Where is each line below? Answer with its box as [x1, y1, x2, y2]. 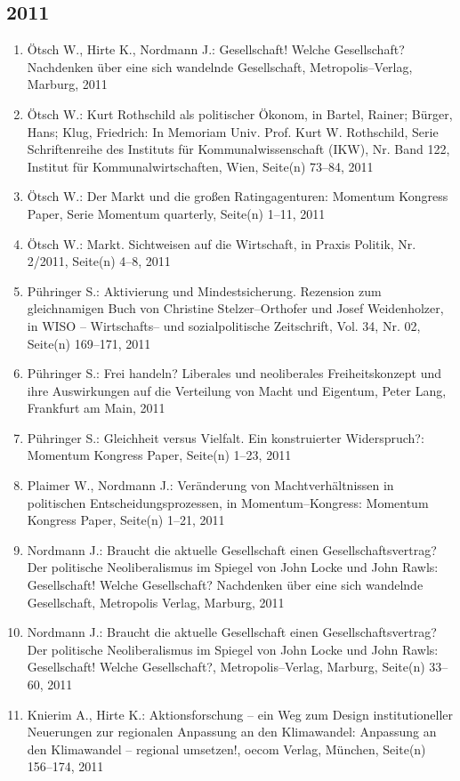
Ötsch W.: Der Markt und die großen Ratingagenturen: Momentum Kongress [27, 187, 448, 205]
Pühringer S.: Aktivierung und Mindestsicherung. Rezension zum [27, 281, 382, 300]
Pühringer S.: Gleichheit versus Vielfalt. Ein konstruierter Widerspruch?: [27, 428, 424, 447]
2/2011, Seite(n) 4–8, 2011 [27, 252, 171, 270]
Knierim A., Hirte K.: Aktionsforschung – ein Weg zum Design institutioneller [27, 705, 454, 723]
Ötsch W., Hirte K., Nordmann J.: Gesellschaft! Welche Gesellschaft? [27, 40, 405, 59]
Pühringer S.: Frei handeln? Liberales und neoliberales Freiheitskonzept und [27, 364, 442, 382]
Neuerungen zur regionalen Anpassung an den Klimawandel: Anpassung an [27, 722, 437, 741]
